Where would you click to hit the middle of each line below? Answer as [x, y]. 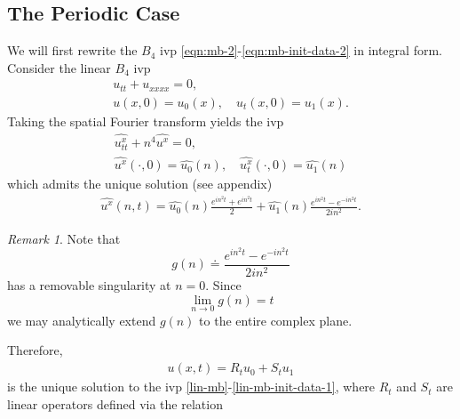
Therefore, [35, 350]
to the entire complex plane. [276, 320]
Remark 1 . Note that [64, 238]
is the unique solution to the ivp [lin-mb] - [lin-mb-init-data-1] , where [191, 387]
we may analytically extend [82, 320]
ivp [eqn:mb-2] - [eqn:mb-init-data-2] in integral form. [301, 50]
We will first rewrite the [72, 50]
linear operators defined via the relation [115, 403]
